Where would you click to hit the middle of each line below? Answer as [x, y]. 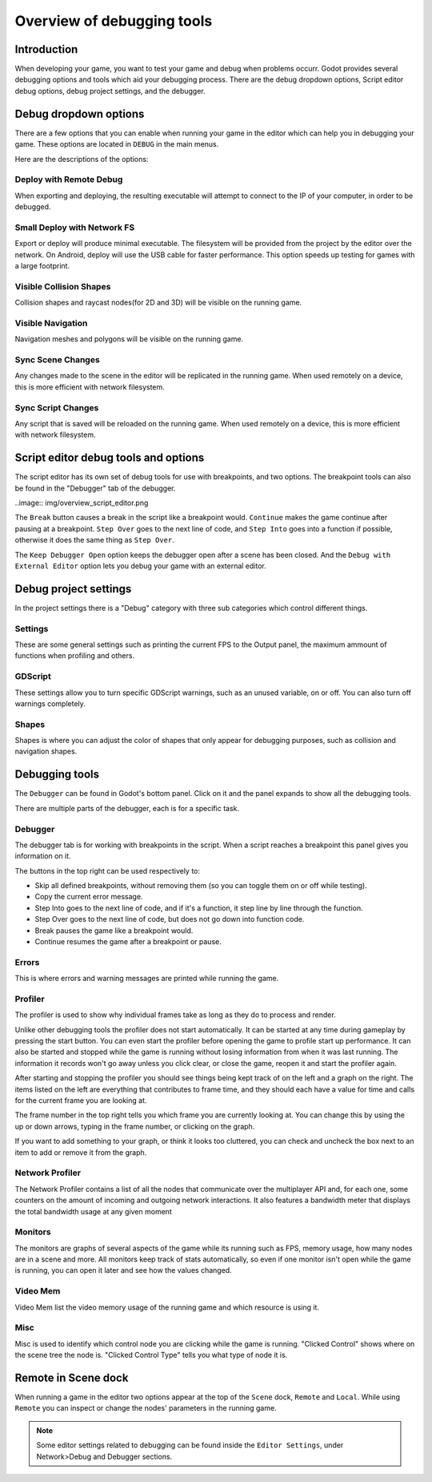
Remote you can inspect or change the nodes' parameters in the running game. [146, 1408]
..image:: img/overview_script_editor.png [82, 503]
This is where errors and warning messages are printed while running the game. [147, 979]
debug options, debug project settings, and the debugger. [110, 91]
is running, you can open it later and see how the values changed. [123, 1270]
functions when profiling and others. [75, 656]
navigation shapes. [46, 751]
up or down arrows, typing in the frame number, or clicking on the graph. [135, 1126]
